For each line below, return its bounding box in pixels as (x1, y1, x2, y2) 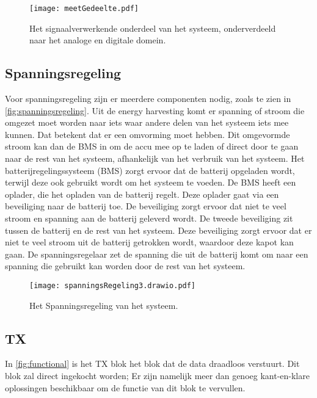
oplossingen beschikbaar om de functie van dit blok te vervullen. (5, 381, 246, 394)
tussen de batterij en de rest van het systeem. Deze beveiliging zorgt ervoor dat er (5, 223, 312, 236)
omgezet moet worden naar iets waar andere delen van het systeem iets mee (5, 116, 289, 129)
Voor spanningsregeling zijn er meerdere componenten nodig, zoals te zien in (5, 92, 291, 105)
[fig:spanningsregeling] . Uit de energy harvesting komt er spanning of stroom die (5, 104, 305, 117)
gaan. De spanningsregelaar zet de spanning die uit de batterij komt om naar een (5, 247, 308, 260)
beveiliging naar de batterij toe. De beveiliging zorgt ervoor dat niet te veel (5, 200, 286, 212)
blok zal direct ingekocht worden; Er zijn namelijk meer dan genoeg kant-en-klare (5, 369, 310, 382)
